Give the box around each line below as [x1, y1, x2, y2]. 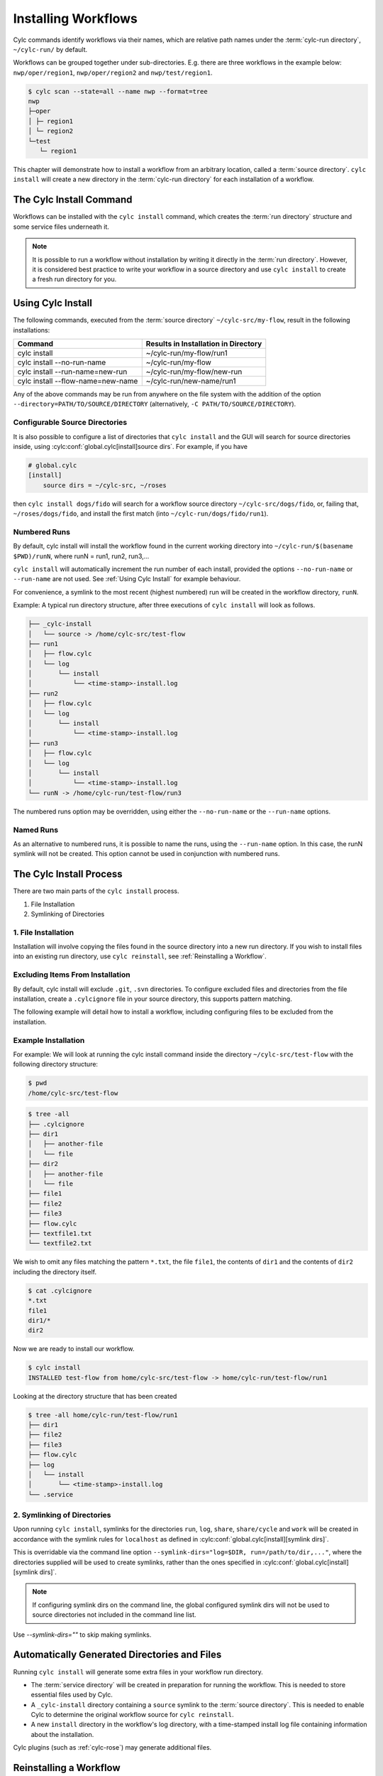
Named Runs [13, 825, 59, 835]
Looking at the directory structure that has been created [13, 1392, 177, 1400]
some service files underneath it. [13, 222, 110, 231]
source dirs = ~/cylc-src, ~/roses [43, 481, 167, 489]
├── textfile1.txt [28, 1229, 92, 1238]
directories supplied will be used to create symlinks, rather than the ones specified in [13, 1558, 262, 1566]
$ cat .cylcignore [28, 1287, 92, 1294]
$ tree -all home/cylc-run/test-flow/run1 [28, 1411, 178, 1419]
